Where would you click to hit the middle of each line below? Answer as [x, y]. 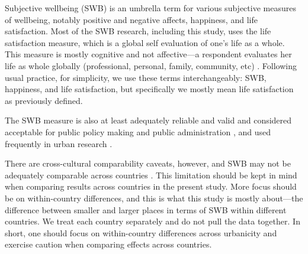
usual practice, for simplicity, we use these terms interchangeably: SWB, [136, 77]
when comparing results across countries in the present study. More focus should [151, 186]
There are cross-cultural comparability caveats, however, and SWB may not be [148, 163]
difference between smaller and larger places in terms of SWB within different [146, 209]
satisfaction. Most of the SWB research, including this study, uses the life [138, 31]
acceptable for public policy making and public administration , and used [138, 131]
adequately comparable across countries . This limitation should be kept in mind [151, 175]
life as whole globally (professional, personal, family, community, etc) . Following [151, 65]
